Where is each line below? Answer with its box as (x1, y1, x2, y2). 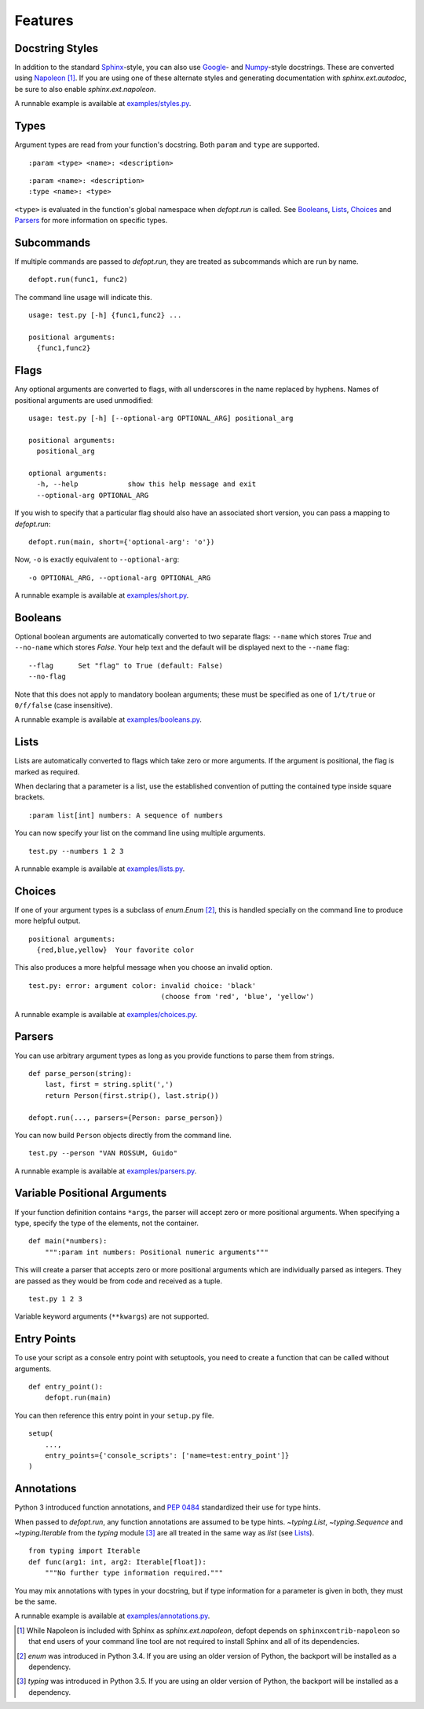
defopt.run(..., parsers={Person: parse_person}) (28, 1113, 224, 1122)
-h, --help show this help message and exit (36, 480, 257, 489)
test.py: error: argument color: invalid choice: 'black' (28, 981, 257, 990)
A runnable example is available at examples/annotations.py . (14, 1611, 210, 1621)
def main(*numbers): (28, 1237, 108, 1246)
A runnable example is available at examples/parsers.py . (14, 1166, 197, 1176)
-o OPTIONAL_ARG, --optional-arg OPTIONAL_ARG (28, 573, 211, 582)
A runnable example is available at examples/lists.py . (14, 864, 185, 873)
